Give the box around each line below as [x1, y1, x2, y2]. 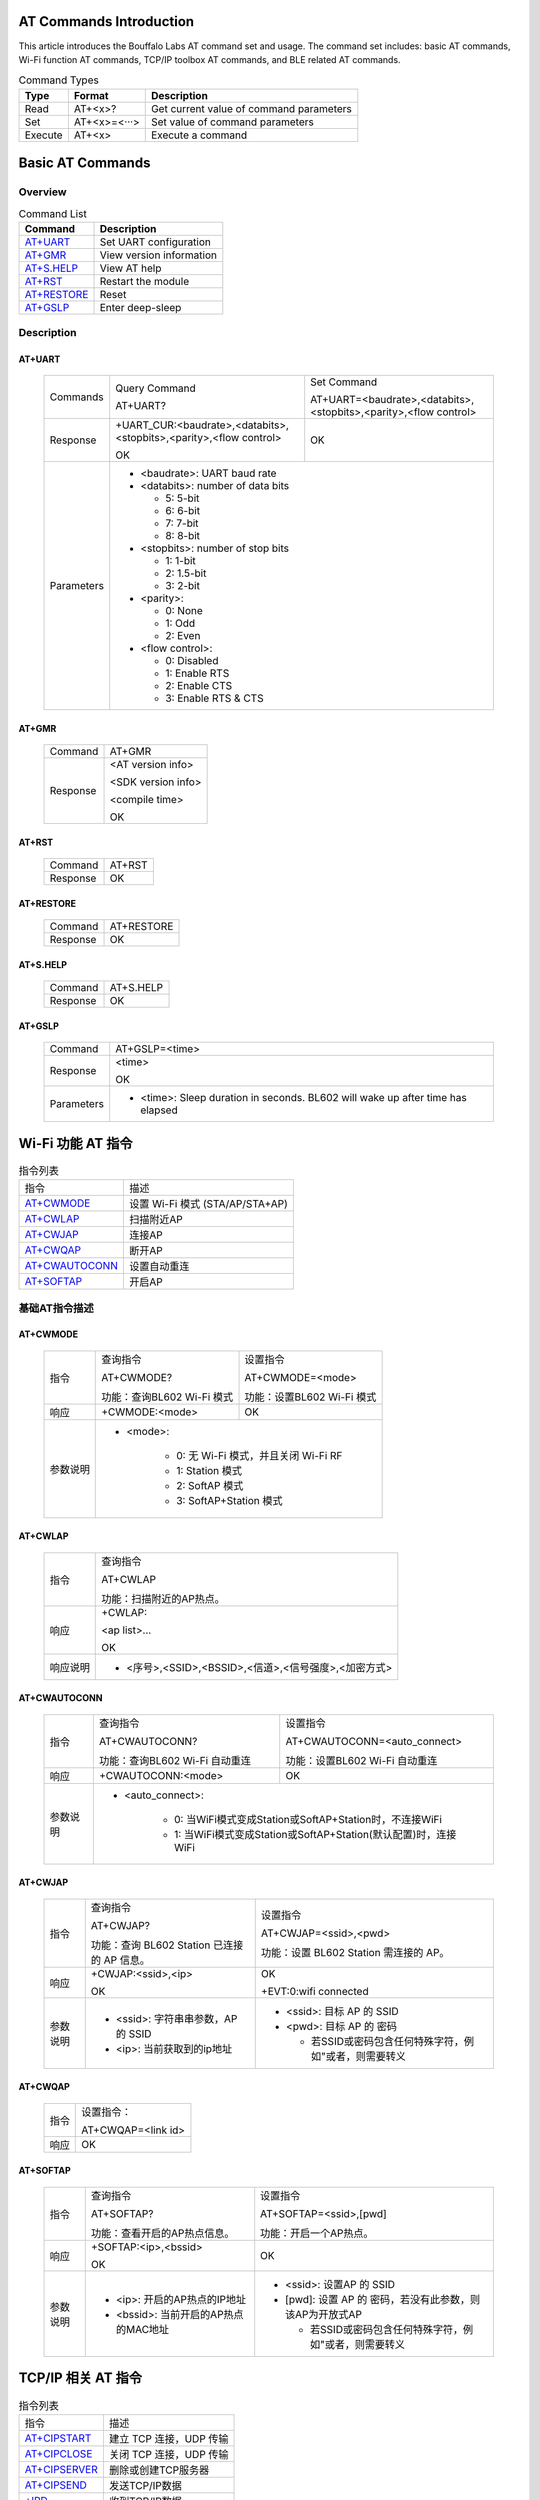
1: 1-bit [165, 554, 197, 568]
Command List [18, 206, 87, 220]
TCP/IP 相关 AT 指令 [18, 2370, 142, 2387]
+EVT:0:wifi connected [260, 1984, 369, 1998]
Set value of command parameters [150, 115, 314, 129]
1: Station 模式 [176, 1463, 243, 1477]
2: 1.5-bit [165, 566, 207, 580]
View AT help [99, 261, 162, 275]
